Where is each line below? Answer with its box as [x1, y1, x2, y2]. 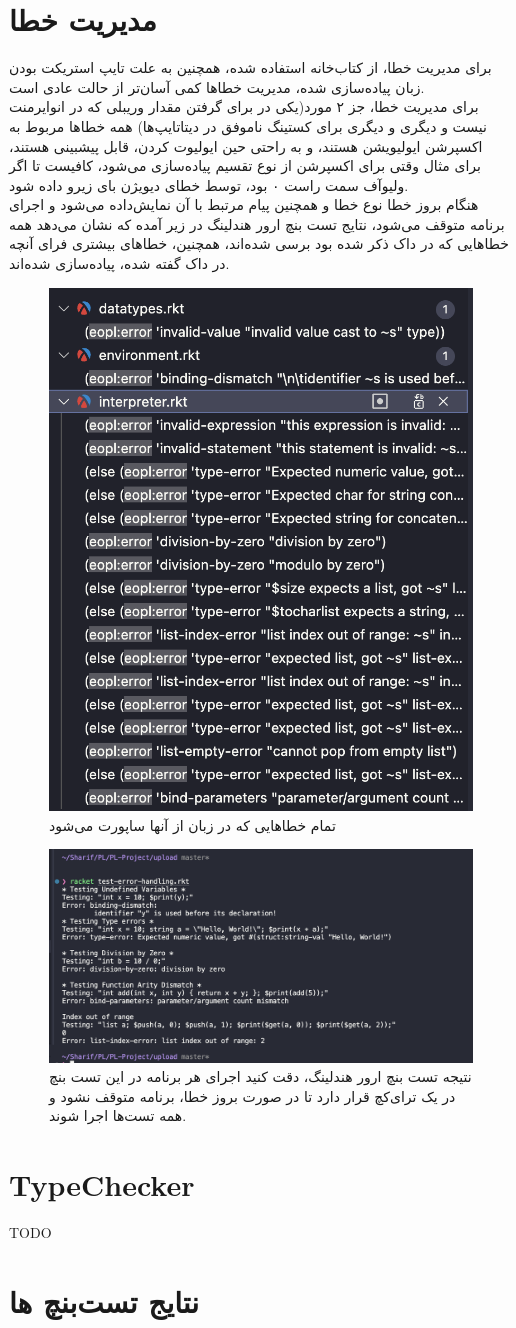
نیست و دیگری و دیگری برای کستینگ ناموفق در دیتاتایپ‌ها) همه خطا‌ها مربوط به [9, 115, 487, 136]
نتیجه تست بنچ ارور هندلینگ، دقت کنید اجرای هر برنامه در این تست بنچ [49, 1066, 472, 1087]
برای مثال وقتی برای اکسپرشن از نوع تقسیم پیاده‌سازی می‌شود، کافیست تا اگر [9, 155, 481, 176]
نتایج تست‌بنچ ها [9, 1280, 199, 1321]
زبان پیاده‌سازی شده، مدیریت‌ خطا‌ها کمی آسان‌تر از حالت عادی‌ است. [9, 76, 425, 97]
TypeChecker [9, 1164, 195, 1205]
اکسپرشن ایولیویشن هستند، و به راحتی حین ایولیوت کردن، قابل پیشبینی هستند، [9, 135, 483, 156]
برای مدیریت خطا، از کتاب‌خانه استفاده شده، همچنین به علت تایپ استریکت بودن [9, 57, 492, 78]
